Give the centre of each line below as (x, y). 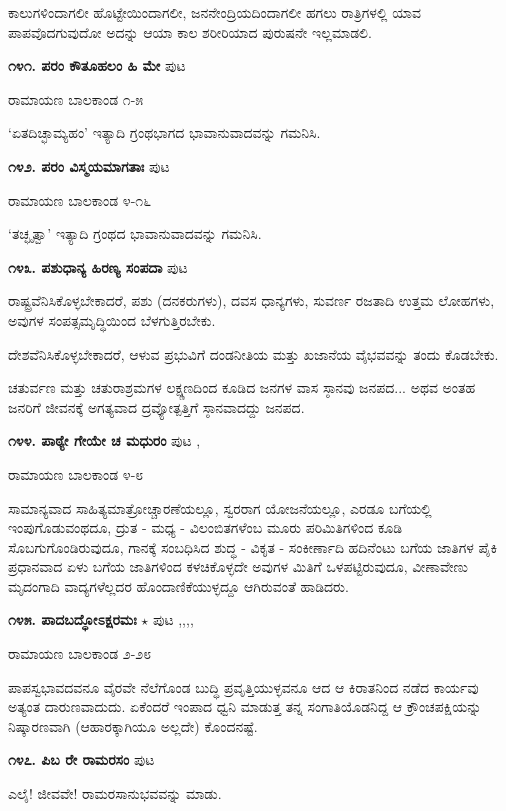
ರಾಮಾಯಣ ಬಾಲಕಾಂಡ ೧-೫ (76, 98)
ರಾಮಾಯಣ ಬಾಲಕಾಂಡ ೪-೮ (76, 473)
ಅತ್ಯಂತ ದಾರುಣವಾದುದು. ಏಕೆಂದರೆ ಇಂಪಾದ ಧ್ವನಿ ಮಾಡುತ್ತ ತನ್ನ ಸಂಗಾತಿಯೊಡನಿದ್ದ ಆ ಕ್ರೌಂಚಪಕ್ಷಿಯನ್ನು (245, 706)
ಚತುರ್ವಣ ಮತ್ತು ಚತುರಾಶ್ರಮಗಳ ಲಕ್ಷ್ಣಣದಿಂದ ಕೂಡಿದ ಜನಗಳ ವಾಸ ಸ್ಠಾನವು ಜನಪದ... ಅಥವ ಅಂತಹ (242, 387)
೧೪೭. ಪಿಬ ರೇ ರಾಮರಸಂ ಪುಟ (81, 759)
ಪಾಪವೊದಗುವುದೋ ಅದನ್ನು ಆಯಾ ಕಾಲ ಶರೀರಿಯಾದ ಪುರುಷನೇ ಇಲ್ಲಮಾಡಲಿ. (190, 31)
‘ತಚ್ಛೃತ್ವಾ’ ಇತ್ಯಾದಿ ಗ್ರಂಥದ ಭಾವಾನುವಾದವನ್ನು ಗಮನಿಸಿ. (135, 233)
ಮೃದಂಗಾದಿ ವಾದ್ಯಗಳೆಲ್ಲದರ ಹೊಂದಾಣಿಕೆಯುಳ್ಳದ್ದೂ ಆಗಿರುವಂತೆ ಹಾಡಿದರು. (178, 585)
